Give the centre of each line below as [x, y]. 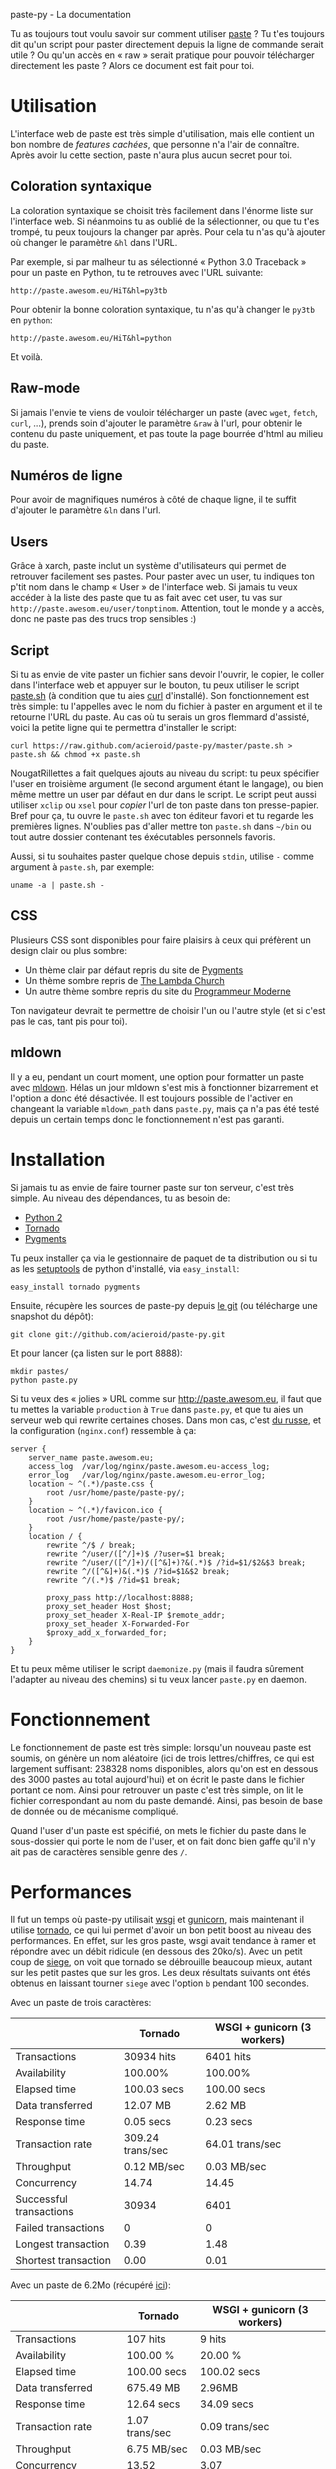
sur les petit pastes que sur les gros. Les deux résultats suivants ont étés [160, 1973]
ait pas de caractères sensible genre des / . [99, 1851]
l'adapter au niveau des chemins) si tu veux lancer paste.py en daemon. [159, 1679]
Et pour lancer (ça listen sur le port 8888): [96, 1353]
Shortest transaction [63, 2261]
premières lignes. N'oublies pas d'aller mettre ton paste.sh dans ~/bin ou [161, 826]
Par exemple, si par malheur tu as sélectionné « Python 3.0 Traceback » [158, 261]
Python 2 [43, 1217]
